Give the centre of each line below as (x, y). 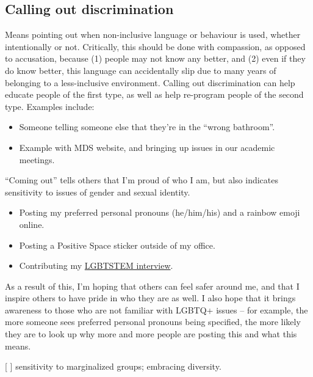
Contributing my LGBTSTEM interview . (96, 265)
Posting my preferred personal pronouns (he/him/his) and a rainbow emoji (160, 212)
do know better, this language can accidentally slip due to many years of (141, 70)
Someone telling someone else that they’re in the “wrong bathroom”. (147, 127)
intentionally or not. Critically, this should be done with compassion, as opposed (155, 46)
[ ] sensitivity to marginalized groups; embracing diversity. (113, 366)
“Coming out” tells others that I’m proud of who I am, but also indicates (142, 180)
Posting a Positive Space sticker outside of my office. (117, 245)
